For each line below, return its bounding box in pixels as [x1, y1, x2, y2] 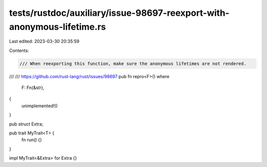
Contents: [9, 47, 29, 53]
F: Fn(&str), [21, 84, 44, 91]
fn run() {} [21, 137, 42, 143]
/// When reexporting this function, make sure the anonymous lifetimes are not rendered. [19, 61, 247, 66]
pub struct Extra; [9, 121, 44, 127]
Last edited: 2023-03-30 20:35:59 [9, 39, 80, 44]
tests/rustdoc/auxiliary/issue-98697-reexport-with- [9, 7, 229, 18]
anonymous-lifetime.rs [9, 21, 106, 32]
